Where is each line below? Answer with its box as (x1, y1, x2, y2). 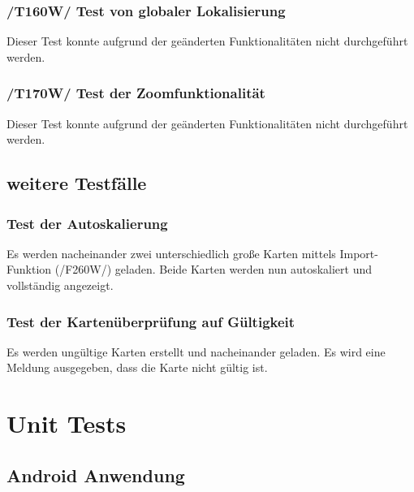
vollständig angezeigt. (6, 277, 114, 293)
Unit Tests (6, 407, 127, 440)
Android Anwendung (6, 462, 185, 487)
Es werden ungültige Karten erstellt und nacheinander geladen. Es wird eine (6, 343, 386, 360)
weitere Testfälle (6, 170, 147, 196)
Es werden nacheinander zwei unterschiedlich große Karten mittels (6, 244, 336, 261)
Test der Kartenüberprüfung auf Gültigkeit (6, 311, 295, 331)
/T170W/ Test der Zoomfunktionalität (6, 83, 265, 103)
